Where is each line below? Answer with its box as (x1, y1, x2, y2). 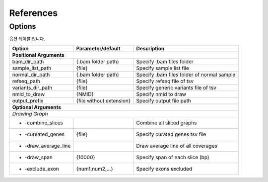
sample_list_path (12, 65, 52, 72)
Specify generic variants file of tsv (136, 84, 217, 91)
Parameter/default (76, 45, 121, 52)
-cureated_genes (24, 131, 65, 138)
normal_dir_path (12, 71, 50, 78)
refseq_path (12, 78, 41, 85)
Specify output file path (136, 97, 191, 104)
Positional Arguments (12, 51, 65, 58)
